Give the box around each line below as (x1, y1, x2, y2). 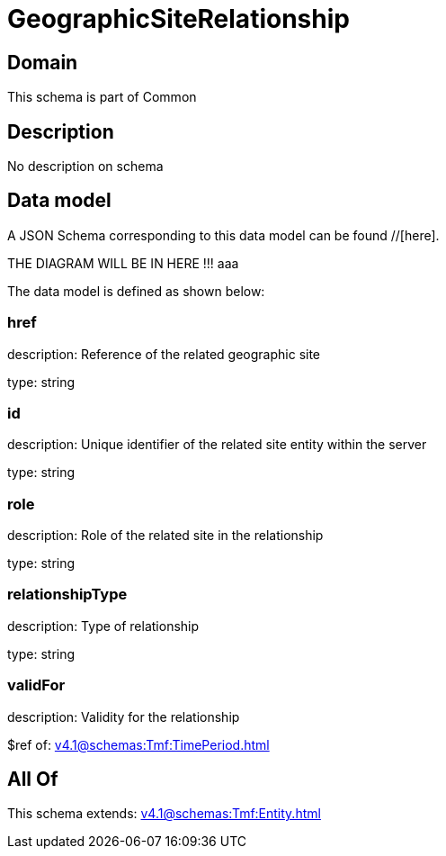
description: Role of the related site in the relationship (7, 527, 324, 544)
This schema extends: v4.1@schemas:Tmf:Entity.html (7, 806, 321, 822)
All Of (7, 768, 58, 791)
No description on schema (7, 158, 164, 175)
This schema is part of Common (7, 89, 197, 105)
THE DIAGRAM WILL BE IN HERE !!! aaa (7, 255, 239, 271)
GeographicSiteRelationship (7, 4, 350, 34)
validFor (7, 676, 66, 695)
